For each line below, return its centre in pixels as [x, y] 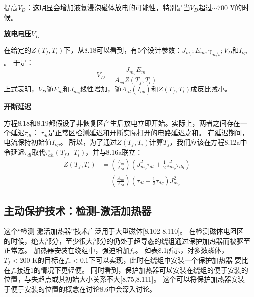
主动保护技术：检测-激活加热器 [78, 211]
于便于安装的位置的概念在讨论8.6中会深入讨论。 [80, 288]
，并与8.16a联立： [114, 152]
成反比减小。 [211, 89]
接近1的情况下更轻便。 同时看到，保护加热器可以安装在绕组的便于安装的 [132, 269]
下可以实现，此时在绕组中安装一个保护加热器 [160, 260]
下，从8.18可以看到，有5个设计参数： [123, 50]
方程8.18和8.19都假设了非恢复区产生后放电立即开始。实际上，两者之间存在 [122, 123]
